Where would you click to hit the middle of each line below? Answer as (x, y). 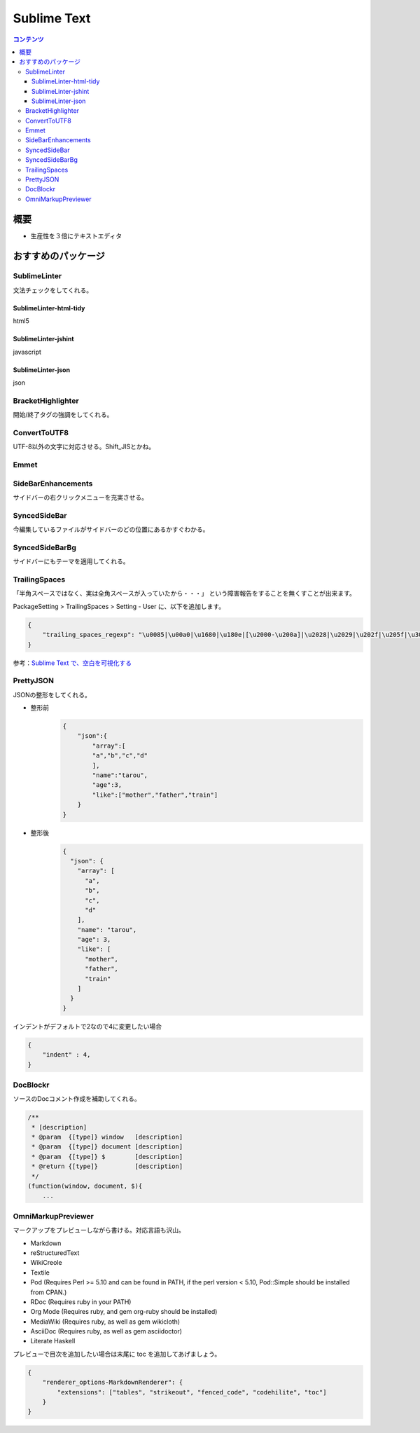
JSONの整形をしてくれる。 (52, 694)
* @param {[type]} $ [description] (107, 1157)
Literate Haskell (53, 1341)
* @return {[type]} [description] (107, 1166)
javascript (27, 352)
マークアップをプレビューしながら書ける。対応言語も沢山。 (99, 1230)
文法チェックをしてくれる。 (53, 290)
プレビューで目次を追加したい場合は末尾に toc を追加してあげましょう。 (117, 1354)
